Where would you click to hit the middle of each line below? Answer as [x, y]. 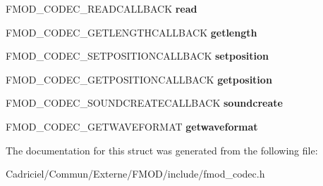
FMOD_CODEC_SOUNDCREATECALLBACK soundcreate [144, 103]
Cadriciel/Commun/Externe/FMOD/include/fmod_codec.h [135, 174]
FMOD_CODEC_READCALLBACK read [102, 8]
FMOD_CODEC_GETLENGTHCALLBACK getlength [132, 32]
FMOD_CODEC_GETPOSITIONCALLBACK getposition [139, 79]
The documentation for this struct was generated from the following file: [162, 150]
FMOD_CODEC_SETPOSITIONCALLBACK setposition [137, 56]
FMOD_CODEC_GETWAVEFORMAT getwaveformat [132, 126]
